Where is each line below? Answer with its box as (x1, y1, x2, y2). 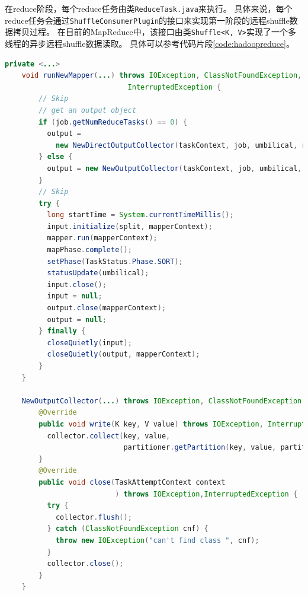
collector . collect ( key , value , (47, 431, 171, 440)
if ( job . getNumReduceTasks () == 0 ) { (38, 117, 187, 126)
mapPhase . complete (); (47, 246, 132, 254)
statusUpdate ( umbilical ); (47, 269, 149, 278)
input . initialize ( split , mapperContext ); (47, 222, 213, 231)
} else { (38, 152, 73, 161)
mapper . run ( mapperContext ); (47, 234, 158, 243)
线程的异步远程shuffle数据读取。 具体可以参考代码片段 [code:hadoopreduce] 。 (5, 37, 294, 49)
